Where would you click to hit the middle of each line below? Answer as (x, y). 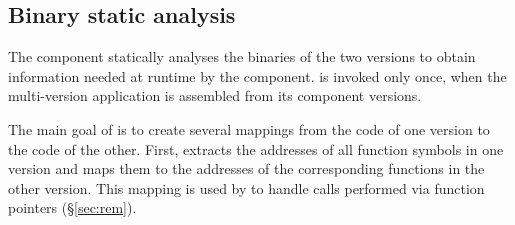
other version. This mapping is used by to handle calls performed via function (246, 187)
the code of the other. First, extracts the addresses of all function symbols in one (256, 148)
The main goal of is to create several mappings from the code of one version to (249, 128)
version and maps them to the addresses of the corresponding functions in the (246, 168)
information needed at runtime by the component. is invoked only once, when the (257, 75)
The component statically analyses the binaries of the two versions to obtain (242, 56)
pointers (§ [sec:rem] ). (72, 207)
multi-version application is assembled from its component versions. (215, 95)
